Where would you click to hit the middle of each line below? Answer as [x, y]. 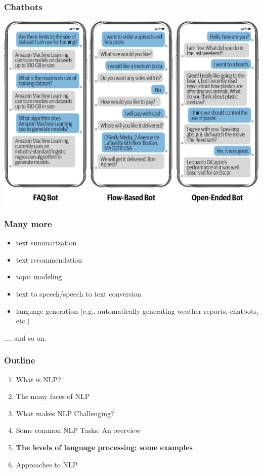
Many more [28, 224]
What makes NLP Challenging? [65, 413]
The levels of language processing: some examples [104, 447]
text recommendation [49, 259]
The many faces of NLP [53, 396]
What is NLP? [38, 379]
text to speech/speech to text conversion [78, 294]
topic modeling [39, 277]
